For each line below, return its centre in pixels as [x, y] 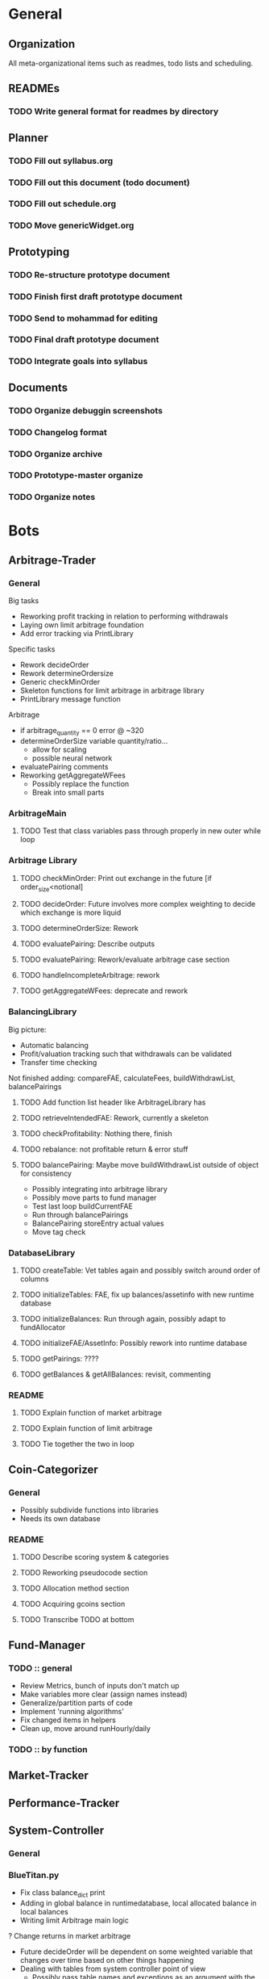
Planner [28, 138]
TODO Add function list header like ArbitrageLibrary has [113, 1102]
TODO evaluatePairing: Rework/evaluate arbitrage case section [124, 960]
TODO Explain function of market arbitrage [91, 1413]
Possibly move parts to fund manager [94, 1197]
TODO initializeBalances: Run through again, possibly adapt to [123, 1319]
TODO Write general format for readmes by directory [114, 111]
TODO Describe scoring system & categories [94, 1557]
